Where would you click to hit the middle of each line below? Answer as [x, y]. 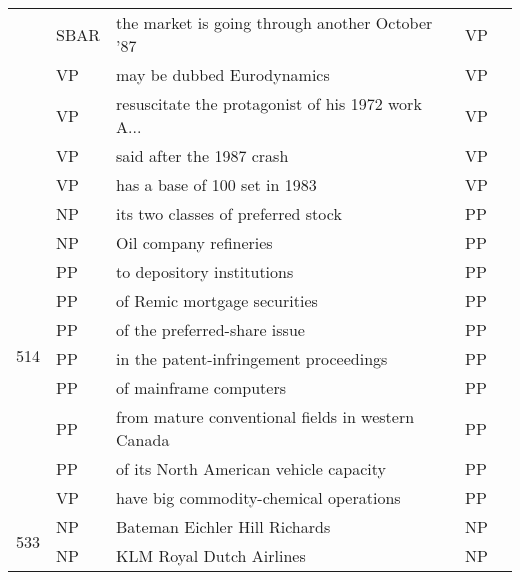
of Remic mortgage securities [217, 300]
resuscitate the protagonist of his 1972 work [269, 103]
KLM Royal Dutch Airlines [211, 555]
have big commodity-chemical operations [258, 497]
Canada [143, 439]
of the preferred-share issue [210, 329]
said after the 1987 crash [202, 155]
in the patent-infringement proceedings [252, 358]
